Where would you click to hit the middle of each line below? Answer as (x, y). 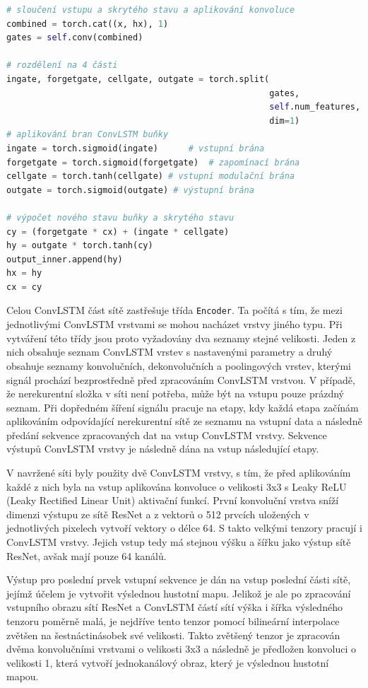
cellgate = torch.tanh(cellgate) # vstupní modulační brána (151, 176)
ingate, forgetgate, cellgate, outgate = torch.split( (138, 79)
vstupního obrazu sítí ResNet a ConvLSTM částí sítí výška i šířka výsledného (174, 607)
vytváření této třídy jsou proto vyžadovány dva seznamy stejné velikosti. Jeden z (181, 338)
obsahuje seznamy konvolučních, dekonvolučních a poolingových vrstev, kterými (179, 365)
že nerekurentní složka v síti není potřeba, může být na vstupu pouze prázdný (175, 393)
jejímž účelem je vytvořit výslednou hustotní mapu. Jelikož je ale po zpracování (179, 593)
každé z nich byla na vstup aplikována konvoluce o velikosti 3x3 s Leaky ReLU (177, 486)
